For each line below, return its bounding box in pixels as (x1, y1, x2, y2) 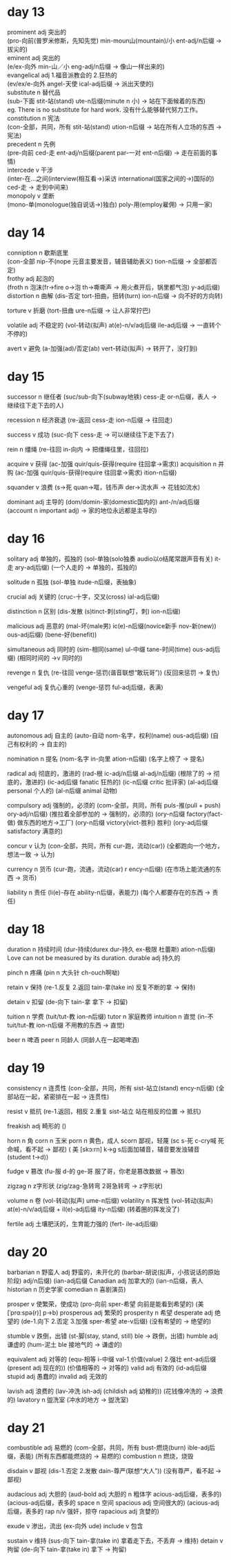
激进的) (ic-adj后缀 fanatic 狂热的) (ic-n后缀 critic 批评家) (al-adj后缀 (25, 777, 219, 786)
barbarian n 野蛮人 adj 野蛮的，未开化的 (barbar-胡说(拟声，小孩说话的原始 (7, 1268, 221, 1276)
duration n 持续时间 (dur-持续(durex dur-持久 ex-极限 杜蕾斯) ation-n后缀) (7, 945, 216, 953)
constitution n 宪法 (7, 114, 60, 122)
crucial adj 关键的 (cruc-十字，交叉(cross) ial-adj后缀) (7, 592, 160, 601)
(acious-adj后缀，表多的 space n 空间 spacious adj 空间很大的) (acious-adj (7, 1499, 219, 1507)
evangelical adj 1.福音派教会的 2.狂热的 (7, 70, 117, 79)
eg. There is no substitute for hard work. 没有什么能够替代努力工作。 (7, 105, 202, 114)
